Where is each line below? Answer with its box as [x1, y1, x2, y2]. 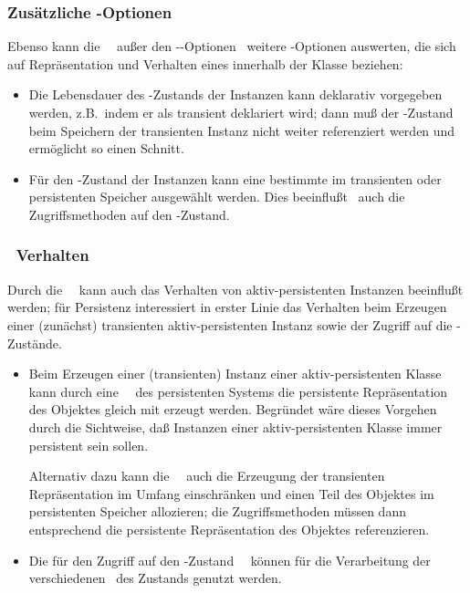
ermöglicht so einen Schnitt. [28, 139, 184, 158]
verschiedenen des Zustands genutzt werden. [28, 568, 282, 588]
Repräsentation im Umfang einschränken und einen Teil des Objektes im [28, 484, 434, 503]
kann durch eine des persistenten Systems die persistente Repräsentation [28, 381, 448, 401]
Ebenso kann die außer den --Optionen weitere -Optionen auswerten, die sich [7, 36, 456, 56]
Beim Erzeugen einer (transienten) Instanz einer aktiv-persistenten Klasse [28, 364, 442, 383]
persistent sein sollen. [28, 435, 149, 454]
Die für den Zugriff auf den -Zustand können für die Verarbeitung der [28, 550, 431, 569]
